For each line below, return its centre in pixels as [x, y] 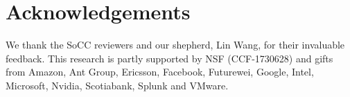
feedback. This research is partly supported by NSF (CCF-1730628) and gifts [169, 58]
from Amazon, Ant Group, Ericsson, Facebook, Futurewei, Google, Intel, [160, 72]
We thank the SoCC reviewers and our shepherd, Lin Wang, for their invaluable [175, 45]
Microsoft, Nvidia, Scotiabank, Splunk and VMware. [117, 85]
